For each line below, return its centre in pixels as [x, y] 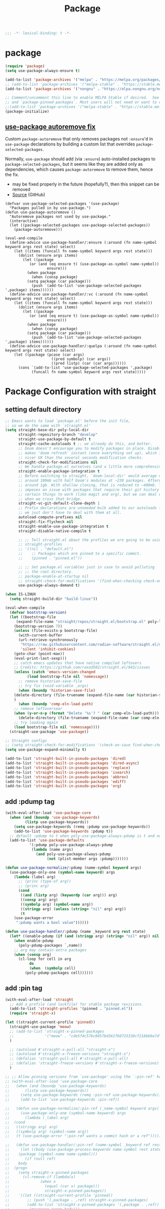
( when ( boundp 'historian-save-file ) [57, 690]
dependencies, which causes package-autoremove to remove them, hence [79, 169]
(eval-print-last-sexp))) [41, 658]
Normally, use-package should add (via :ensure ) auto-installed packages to [80, 159]
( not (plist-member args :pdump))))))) [88, 859]
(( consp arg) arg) [39, 900]
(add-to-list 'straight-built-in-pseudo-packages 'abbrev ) [67, 777]
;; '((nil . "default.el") [46, 549]
